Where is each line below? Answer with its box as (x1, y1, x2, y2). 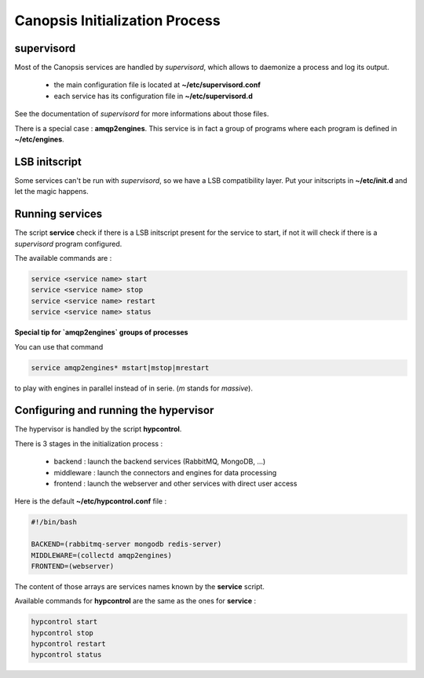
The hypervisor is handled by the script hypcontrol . (14, 424, 182, 434)
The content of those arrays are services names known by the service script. (14, 581, 265, 591)
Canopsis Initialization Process (14, 12, 221, 29)
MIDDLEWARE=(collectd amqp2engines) (31, 551, 173, 559)
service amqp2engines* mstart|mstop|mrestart (31, 363, 210, 372)
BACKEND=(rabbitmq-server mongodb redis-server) (31, 540, 222, 549)
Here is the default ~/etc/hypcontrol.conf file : (14, 497, 167, 506)
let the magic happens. (14, 187, 90, 196)
